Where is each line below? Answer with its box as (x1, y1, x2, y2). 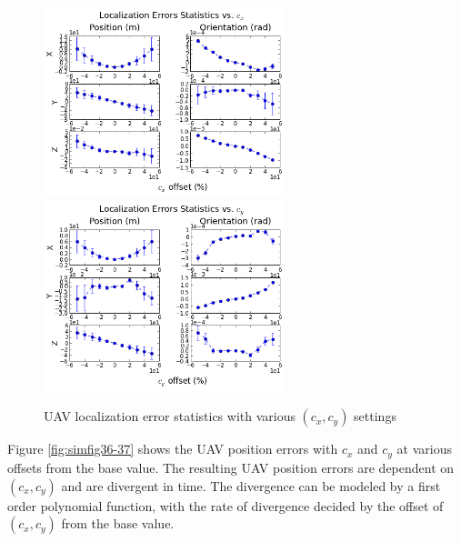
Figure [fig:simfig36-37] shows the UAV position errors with (7, 439, 338, 458)
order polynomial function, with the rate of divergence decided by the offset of (7, 496, 444, 515)
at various (396, 439, 452, 458)
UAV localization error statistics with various (44, 406, 296, 426)
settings (354, 406, 396, 426)
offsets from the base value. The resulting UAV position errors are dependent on (7, 457, 455, 477)
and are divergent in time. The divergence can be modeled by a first (61, 476, 441, 495)
